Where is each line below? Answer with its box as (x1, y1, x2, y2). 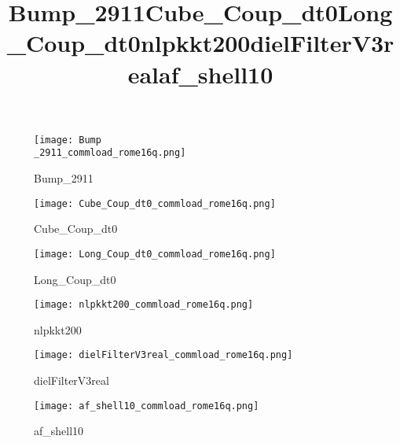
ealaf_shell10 (127, 57, 273, 90)
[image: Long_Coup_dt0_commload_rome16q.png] (34, 248, 276, 260)
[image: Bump (34, 134, 101, 146)
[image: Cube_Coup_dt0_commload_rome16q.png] (34, 198, 276, 209)
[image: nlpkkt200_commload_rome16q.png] (34, 299, 254, 311)
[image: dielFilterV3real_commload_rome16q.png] (34, 349, 293, 361)
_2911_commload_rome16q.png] (34, 147, 186, 159)
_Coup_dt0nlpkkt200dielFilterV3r (6, 27, 394, 59)
